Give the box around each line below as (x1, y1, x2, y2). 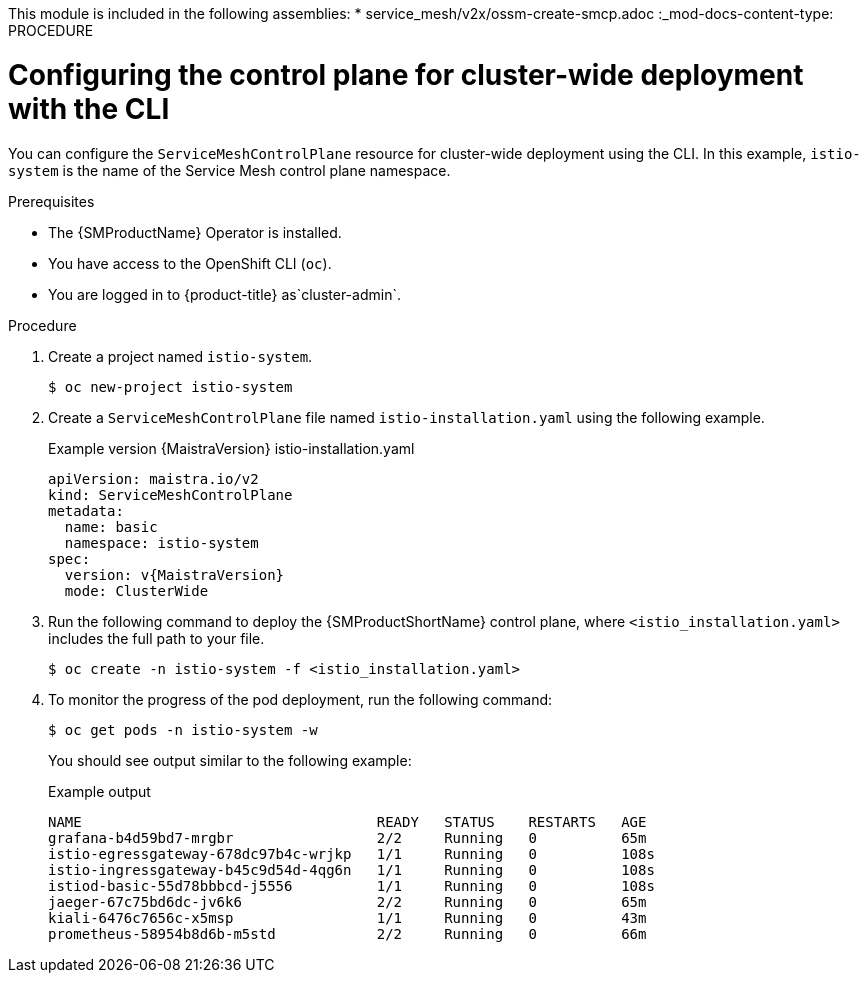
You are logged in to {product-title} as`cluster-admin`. (48, 285, 401, 303)
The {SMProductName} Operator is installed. (48, 223, 342, 241)
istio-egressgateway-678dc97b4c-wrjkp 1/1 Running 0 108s (48, 845, 655, 862)
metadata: (48, 502, 124, 519)
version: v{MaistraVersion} (64, 566, 285, 583)
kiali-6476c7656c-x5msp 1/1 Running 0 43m (48, 909, 647, 926)
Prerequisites (8, 192, 95, 210)
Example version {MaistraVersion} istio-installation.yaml (48, 439, 415, 457)
